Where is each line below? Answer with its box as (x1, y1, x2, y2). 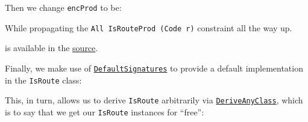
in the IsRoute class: (5, 73, 82, 86)
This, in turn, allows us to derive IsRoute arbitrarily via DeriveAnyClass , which (5, 94, 303, 106)
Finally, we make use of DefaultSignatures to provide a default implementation (5, 61, 303, 74)
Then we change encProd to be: (5, 1, 122, 13)
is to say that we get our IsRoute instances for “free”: (5, 105, 204, 118)
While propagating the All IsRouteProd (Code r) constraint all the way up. (5, 21, 292, 34)
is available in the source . (5, 41, 98, 54)
